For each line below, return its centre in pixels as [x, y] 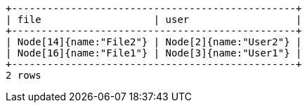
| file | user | [154, 20]
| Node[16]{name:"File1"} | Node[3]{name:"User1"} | [154, 53]
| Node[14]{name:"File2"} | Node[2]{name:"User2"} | [154, 42]
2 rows [24, 75]
